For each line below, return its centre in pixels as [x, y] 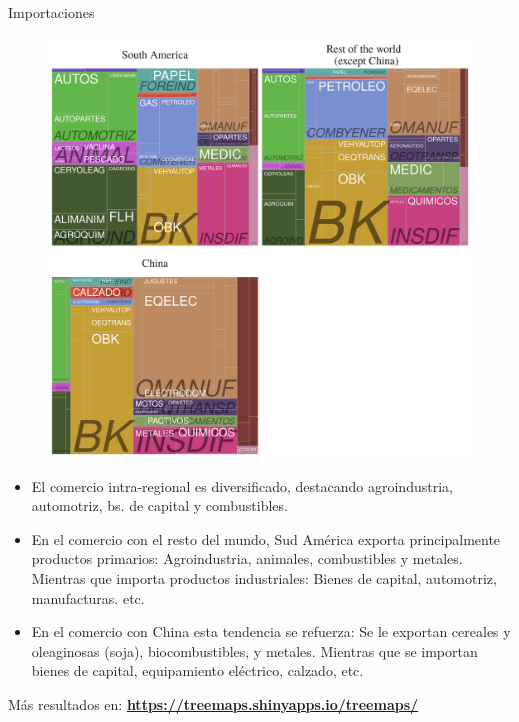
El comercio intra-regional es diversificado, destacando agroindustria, [242, 485]
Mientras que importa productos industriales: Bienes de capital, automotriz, [264, 578]
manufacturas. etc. [88, 597]
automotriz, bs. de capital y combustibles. [159, 505]
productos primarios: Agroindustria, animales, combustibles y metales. [247, 558]
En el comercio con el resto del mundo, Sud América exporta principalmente [266, 538]
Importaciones [51, 12]
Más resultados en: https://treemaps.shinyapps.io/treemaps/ [213, 704]
